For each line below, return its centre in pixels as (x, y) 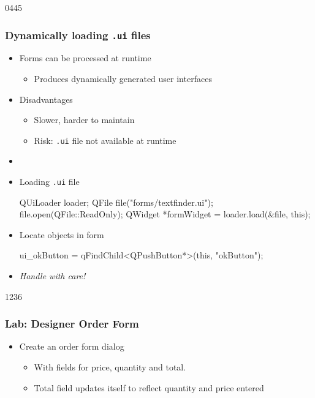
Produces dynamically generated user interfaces (123, 78)
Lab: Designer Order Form (72, 324)
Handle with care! (52, 276)
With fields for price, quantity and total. (110, 367)
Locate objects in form (62, 234)
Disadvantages (46, 99)
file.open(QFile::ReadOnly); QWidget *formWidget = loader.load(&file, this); (165, 214)
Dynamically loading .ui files (78, 35)
